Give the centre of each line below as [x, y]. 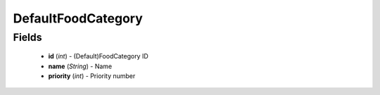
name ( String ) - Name [80, 66]
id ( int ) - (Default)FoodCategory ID [99, 56]
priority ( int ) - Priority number [92, 76]
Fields [27, 37]
